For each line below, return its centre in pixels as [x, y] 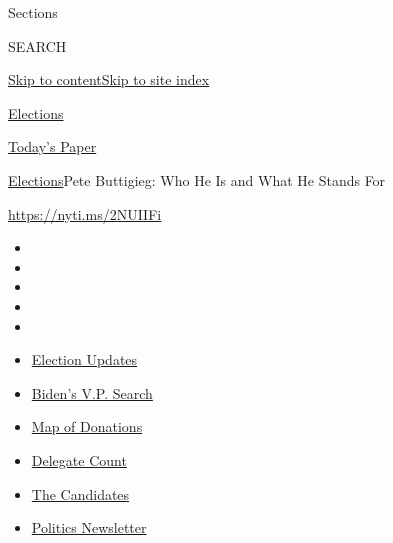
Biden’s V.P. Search [92, 392]
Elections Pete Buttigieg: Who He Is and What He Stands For [197, 179]
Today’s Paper [52, 146]
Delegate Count [79, 459]
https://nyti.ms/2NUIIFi [85, 213]
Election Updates [84, 359]
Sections [33, 12]
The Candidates [80, 493]
